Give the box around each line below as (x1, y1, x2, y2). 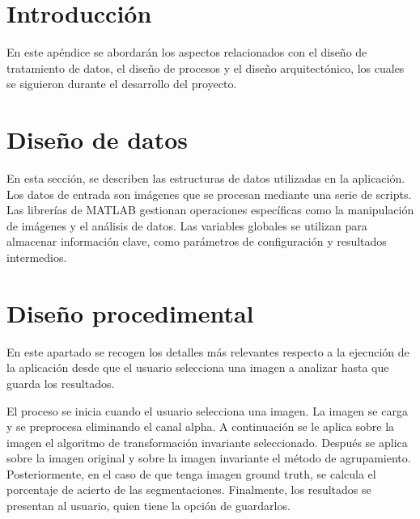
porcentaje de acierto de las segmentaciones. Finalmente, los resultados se (6, 481, 371, 498)
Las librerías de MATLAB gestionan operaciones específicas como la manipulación (6, 201, 414, 218)
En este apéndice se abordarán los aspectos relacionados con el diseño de (6, 44, 367, 61)
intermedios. (6, 249, 67, 265)
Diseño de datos (6, 123, 189, 156)
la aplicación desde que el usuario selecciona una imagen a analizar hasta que (6, 359, 389, 376)
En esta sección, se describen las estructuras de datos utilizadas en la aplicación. (6, 170, 405, 187)
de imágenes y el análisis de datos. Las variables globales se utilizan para (6, 217, 367, 234)
